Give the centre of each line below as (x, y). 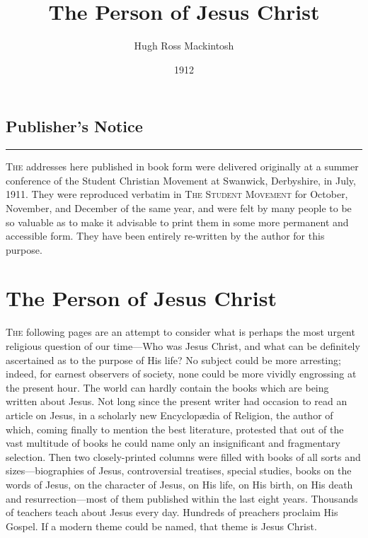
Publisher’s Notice (74, 126)
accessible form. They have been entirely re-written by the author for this (165, 236)
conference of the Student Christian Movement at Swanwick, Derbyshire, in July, (181, 180)
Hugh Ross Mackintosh (184, 46)
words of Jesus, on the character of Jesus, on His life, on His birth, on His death (179, 484)
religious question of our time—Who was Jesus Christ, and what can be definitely (183, 346)
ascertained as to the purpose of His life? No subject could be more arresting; (173, 359)
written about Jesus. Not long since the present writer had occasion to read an (177, 401)
